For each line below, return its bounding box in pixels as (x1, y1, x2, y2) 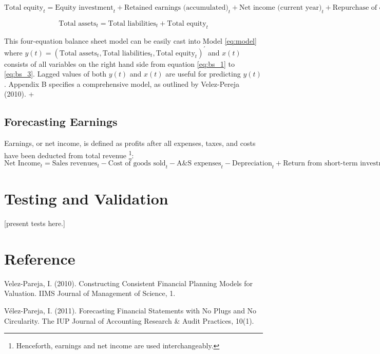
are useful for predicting (165, 68, 241, 79)
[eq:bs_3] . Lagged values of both (4, 68, 107, 79)
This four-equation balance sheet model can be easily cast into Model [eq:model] (4, 35, 257, 46)
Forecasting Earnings (4, 114, 118, 129)
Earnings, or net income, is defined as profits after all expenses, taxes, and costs (4, 138, 256, 148)
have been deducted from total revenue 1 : (4, 148, 134, 160)
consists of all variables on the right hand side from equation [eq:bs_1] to (4, 58, 235, 69)
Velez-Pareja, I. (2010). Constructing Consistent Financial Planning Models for (4, 277, 253, 288)
